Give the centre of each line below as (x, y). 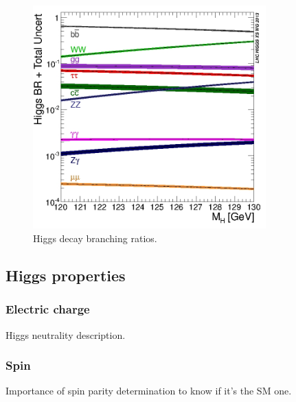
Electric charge (48, 309)
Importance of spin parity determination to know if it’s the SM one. (149, 391)
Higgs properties (66, 275)
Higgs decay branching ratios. (95, 238)
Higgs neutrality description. (66, 334)
